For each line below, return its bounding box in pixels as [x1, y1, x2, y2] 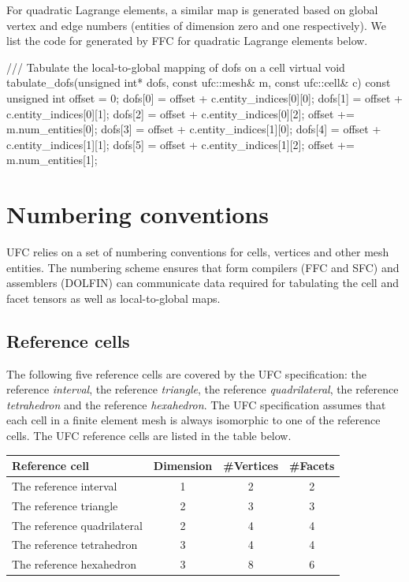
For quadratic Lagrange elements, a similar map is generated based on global [6, 2, 378, 17]
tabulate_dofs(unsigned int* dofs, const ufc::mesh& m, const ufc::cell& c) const [6, 74, 391, 91]
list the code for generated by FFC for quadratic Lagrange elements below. [6, 32, 368, 49]
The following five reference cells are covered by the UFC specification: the [6, 365, 367, 382]
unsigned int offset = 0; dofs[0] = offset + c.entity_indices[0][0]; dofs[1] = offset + [6, 89, 403, 106]
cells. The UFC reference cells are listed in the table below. [6, 427, 292, 444]
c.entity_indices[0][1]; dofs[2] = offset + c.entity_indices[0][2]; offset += [6, 105, 355, 121]
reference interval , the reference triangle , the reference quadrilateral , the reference [6, 381, 399, 397]
